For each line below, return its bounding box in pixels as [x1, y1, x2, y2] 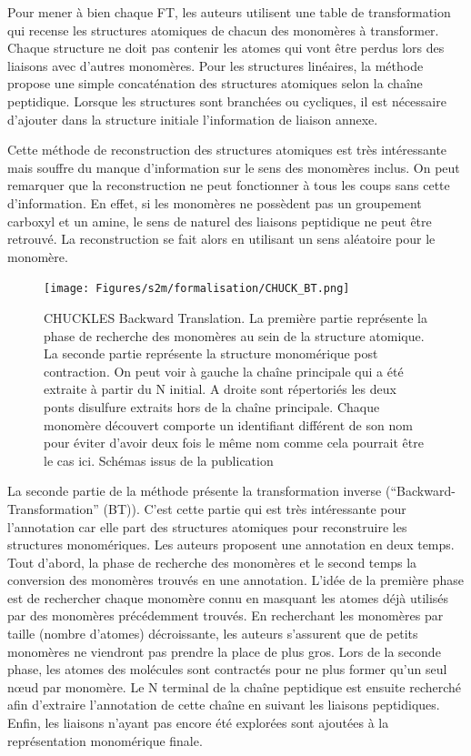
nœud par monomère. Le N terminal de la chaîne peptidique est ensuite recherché [7, 677, 462, 696]
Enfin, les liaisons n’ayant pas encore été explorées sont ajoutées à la [7, 713, 389, 732]
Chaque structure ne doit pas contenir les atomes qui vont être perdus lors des [7, 38, 445, 57]
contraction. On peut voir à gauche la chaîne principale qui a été [44, 361, 404, 380]
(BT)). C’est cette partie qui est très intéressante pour [103, 499, 406, 518]
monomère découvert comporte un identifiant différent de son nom [44, 415, 413, 434]
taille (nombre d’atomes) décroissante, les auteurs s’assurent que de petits [7, 624, 418, 643]
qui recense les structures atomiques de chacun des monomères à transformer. [7, 20, 439, 39]
